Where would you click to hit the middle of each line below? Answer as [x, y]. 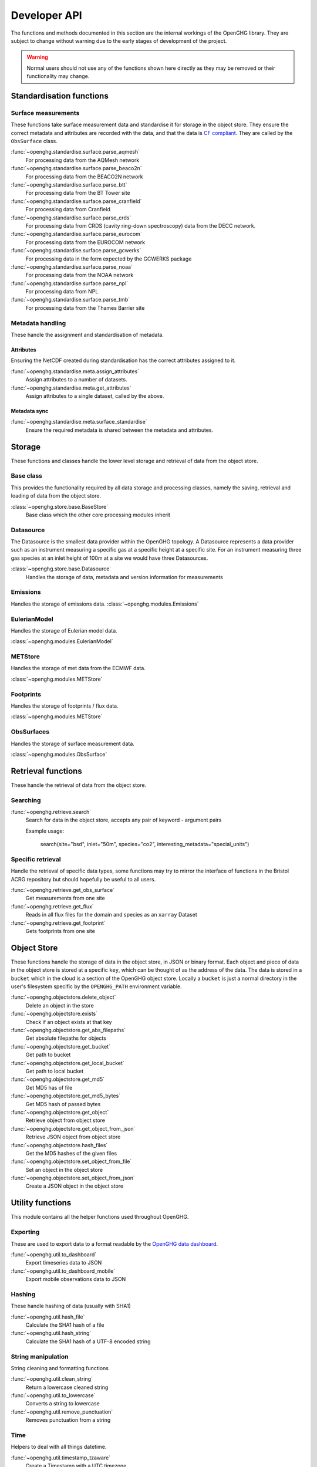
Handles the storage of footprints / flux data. [65, 706]
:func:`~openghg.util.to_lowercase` [53, 1395]
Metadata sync [30, 411]
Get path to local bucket [55, 1071]
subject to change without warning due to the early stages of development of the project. [119, 40]
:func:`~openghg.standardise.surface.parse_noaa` [72, 266]
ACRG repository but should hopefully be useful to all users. [83, 879]
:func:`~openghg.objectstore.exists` [54, 1014]
